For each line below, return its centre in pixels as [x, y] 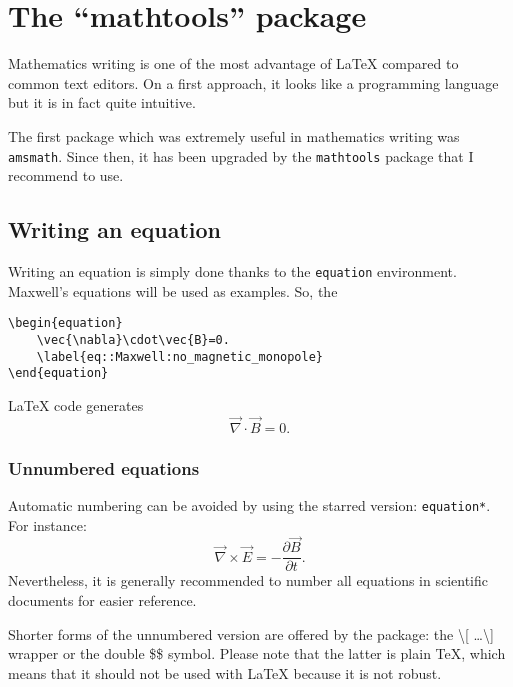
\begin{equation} [65, 323]
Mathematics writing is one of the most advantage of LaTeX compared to [233, 63]
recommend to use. [66, 175]
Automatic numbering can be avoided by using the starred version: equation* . [249, 504]
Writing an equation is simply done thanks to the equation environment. [232, 270]
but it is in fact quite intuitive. [102, 102]
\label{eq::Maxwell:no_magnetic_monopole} [179, 356]
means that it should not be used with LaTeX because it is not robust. [225, 672]
